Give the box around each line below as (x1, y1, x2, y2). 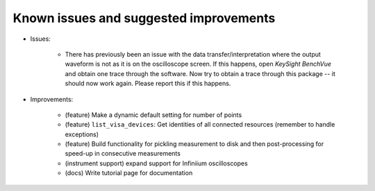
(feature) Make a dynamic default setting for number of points (65, 111, 242, 119)
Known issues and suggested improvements (12, 10, 276, 26)
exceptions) (65, 130, 99, 138)
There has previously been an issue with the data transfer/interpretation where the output (65, 50, 321, 58)
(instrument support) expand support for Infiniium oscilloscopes (65, 159, 248, 167)
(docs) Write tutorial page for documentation (65, 169, 193, 177)
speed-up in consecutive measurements (65, 149, 181, 158)
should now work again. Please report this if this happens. (65, 80, 231, 88)
